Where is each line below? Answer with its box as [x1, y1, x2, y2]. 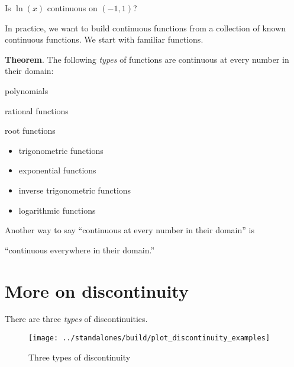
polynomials [5, 84, 49, 96]
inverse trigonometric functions [18, 183, 131, 196]
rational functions [5, 104, 69, 117]
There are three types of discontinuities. [5, 313, 148, 325]
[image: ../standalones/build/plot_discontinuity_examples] [28, 334, 270, 343]
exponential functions [18, 164, 96, 176]
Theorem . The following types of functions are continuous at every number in [5, 53, 289, 65]
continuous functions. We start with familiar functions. [5, 33, 203, 46]
